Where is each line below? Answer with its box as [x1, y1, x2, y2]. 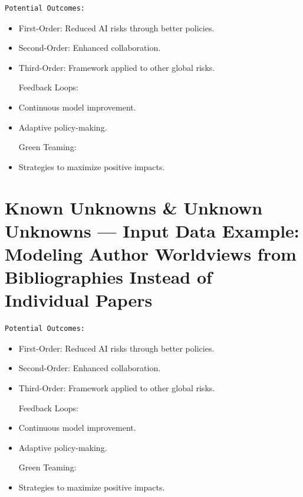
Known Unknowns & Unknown [5, 195, 263, 219]
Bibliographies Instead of [5, 265, 212, 289]
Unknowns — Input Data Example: [5, 218, 299, 242]
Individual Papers [5, 288, 153, 312]
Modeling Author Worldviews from [5, 241, 297, 265]
